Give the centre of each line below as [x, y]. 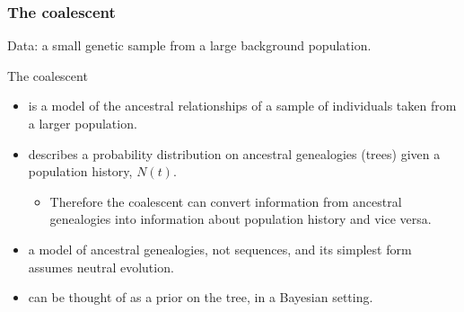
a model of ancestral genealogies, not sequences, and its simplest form [220, 249]
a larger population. [83, 123]
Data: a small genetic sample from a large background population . [189, 45]
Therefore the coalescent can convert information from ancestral [226, 201]
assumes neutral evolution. [101, 267]
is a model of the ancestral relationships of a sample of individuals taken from [242, 106]
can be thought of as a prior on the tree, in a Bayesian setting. [201, 297]
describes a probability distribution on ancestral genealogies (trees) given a [234, 153]
